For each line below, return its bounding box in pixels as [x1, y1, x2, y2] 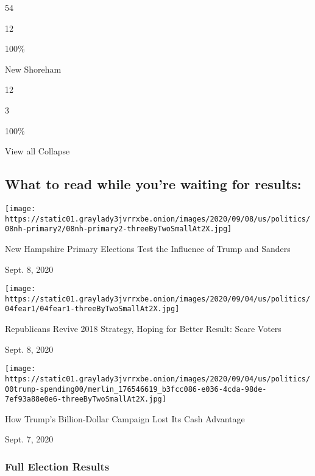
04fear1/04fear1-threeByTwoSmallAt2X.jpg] [5, 305, 180, 314]
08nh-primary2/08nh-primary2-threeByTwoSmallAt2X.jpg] [5, 225, 232, 234]
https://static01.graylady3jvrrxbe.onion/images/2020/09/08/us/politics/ [5, 214, 311, 223]
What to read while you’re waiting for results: [5, 175, 302, 193]
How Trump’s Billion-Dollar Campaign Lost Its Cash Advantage [5, 412, 245, 425]
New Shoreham [5, 62, 62, 75]
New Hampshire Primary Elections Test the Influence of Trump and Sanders [5, 242, 291, 254]
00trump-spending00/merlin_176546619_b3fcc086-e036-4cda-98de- [5, 384, 267, 394]
